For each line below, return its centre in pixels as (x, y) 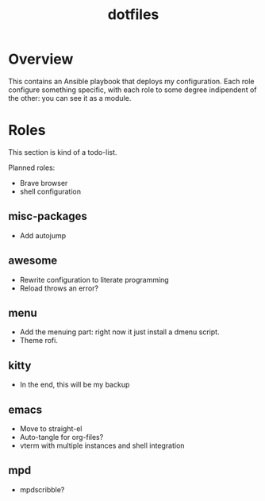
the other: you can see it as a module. (70, 98)
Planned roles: (32, 168)
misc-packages (48, 216)
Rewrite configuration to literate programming (94, 279)
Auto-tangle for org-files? (61, 437)
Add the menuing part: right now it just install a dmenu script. (119, 332)
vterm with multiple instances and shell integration (102, 445)
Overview (41, 59)
